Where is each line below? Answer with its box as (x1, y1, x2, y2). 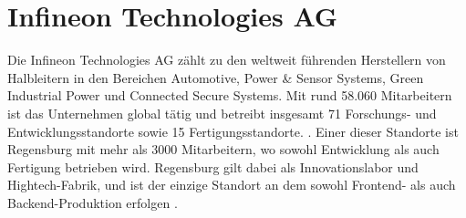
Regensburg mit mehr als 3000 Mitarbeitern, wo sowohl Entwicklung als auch (7, 140, 440, 159)
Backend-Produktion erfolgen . (7, 192, 178, 212)
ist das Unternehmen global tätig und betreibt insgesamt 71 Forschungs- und (7, 103, 437, 122)
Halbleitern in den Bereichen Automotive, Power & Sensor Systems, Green (7, 67, 424, 87)
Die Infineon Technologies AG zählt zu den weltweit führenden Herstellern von (7, 50, 446, 69)
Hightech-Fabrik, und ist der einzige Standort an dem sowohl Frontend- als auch (7, 175, 456, 194)
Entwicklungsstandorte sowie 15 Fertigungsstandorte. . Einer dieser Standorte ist (7, 121, 459, 140)
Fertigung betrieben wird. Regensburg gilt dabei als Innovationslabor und (7, 157, 419, 176)
